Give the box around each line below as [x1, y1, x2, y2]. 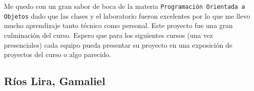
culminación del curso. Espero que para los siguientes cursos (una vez [4, 30, 213, 40]
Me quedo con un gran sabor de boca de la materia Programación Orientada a [4, 1, 245, 11]
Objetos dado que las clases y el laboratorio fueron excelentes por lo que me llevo [4, 10, 251, 21]
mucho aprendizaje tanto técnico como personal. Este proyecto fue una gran [4, 20, 233, 30]
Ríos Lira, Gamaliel [4, 73, 105, 89]
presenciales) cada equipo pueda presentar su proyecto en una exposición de [4, 39, 233, 50]
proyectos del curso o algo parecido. [4, 49, 111, 60]
